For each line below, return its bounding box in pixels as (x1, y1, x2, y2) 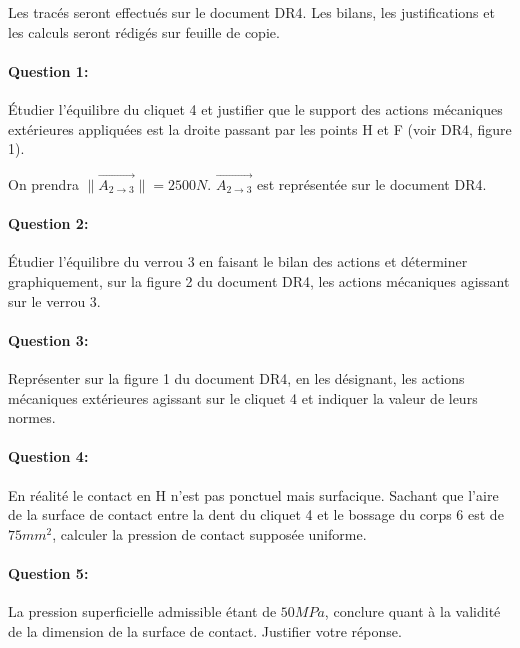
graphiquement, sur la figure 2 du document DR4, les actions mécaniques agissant (8, 270, 510, 291)
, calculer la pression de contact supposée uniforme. (52, 523, 367, 544)
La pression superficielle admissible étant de (8, 601, 277, 622)
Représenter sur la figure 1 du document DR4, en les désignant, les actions (8, 367, 465, 388)
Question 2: (8, 213, 89, 234)
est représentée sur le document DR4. (256, 173, 487, 194)
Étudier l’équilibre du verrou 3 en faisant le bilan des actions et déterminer (8, 251, 468, 272)
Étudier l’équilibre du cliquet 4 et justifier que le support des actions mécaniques (8, 98, 503, 119)
